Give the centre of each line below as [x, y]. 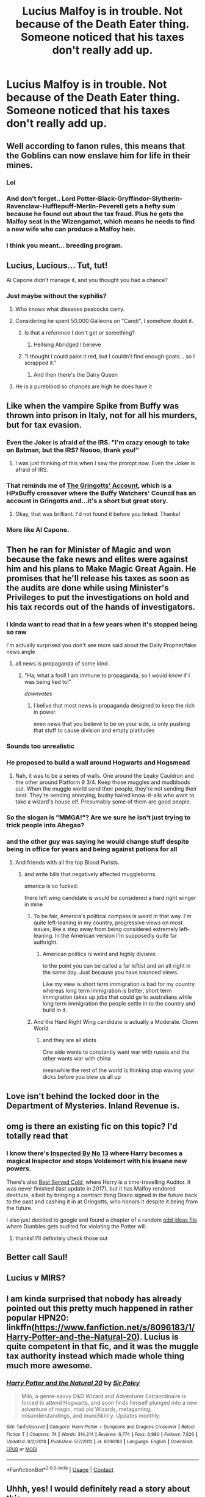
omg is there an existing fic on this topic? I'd [92, 1127]
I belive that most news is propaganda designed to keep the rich [114, 706]
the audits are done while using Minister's [88, 588]
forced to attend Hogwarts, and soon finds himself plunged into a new [109, 1403]
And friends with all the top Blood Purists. [67, 863]
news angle [21, 652]
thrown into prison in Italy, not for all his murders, [102, 415]
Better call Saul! [37, 1257]
